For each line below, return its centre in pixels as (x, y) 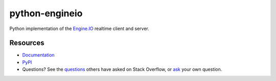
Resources (27, 43)
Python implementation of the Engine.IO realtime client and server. (79, 29)
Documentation (38, 55)
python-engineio (46, 13)
